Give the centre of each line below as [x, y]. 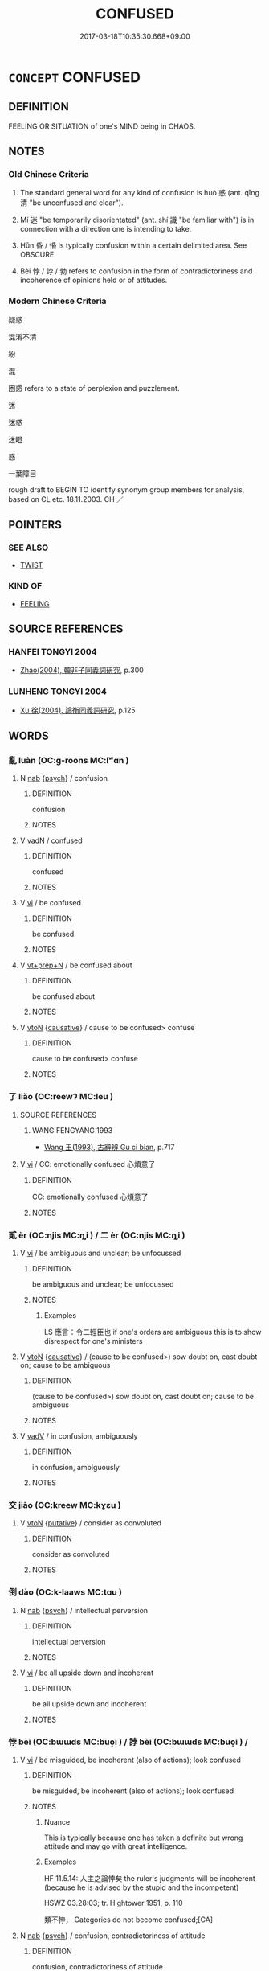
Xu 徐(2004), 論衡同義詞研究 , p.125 [77, 710]
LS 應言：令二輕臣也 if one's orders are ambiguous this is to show [153, 1332]
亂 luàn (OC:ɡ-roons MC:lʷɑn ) [69, 761]
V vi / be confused [51, 903]
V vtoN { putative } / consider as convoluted [91, 1523]
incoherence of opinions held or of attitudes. [94, 280]
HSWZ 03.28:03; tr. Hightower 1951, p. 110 [113, 1903]
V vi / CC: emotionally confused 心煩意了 [88, 1164]
